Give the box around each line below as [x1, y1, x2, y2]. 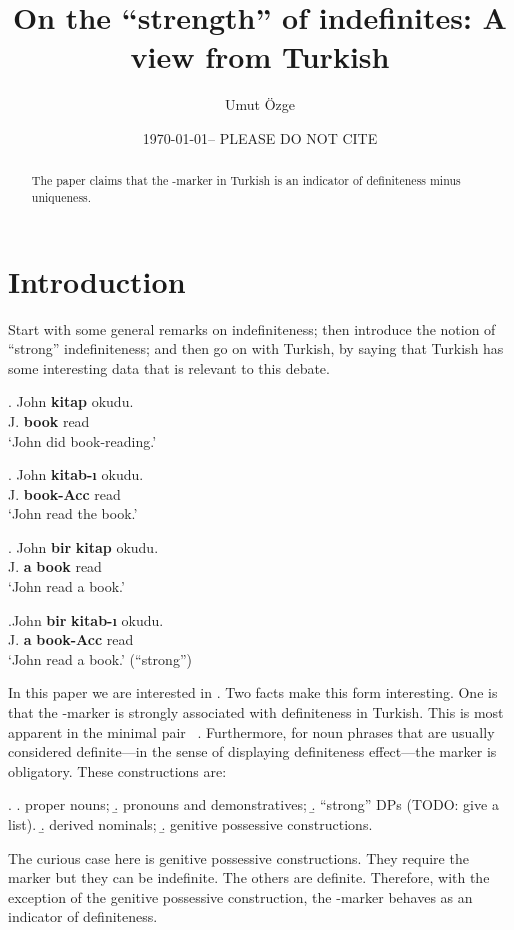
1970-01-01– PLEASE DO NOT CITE [142, 127, 378, 148]
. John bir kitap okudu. [8, 536, 159, 557]
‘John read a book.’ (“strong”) [8, 648, 192, 669]
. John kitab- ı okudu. [8, 464, 144, 485]
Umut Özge [225, 94, 295, 115]
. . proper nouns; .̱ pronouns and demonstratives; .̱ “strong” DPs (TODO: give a [8, 794, 499, 815]
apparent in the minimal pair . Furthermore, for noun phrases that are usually [8, 721, 495, 742]
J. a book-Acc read [8, 629, 134, 650]
